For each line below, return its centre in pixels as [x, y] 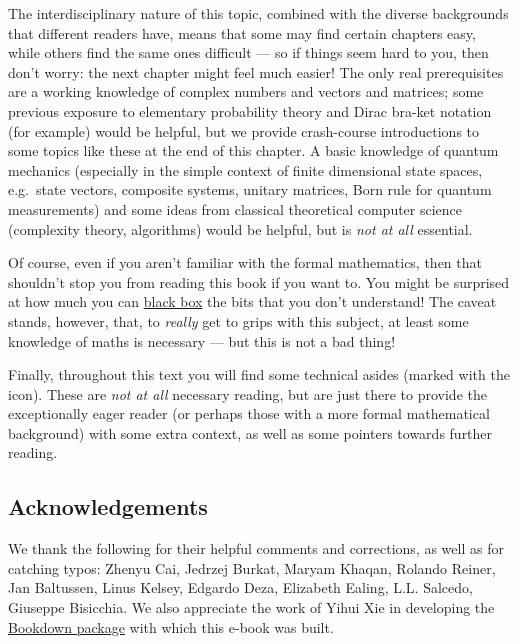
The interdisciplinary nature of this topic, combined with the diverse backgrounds [258, 13]
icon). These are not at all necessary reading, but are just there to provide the [247, 393]
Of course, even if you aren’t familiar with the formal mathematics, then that [245, 262]
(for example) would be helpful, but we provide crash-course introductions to [244, 130]
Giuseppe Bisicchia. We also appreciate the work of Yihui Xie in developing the [251, 607]
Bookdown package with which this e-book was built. [171, 626]
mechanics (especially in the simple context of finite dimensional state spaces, [245, 169]
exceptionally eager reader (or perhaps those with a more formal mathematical [249, 413]
